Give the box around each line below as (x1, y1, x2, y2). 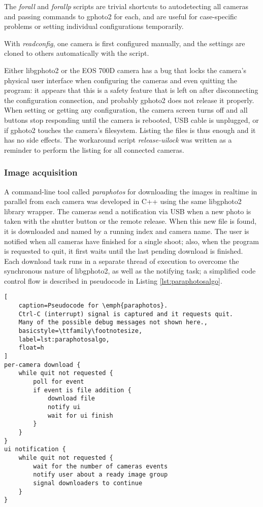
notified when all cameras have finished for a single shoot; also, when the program (4, 235, 259, 246)
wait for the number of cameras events (33, 462, 168, 470)
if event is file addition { (33, 386, 131, 394)
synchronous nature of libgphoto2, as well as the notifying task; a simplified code (4, 265, 256, 276)
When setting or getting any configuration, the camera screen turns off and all (4, 105, 248, 115)
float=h (18, 344, 44, 352)
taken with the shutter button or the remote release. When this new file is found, (4, 216, 257, 226)
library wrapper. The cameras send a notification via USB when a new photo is (4, 206, 251, 216)
